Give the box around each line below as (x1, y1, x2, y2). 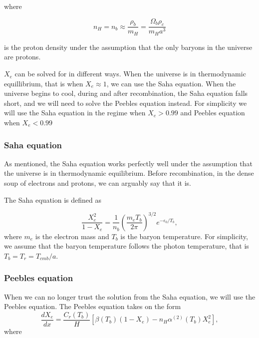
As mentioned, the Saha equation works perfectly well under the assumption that (4, 158, 253, 168)
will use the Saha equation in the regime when (4, 107, 146, 118)
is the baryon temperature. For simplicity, (120, 231, 248, 241)
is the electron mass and (35, 231, 109, 241)
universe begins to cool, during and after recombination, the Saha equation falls (4, 88, 248, 98)
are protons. (4, 51, 41, 62)
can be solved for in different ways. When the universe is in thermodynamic (14, 68, 246, 79)
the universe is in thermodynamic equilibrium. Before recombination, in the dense (4, 168, 254, 178)
